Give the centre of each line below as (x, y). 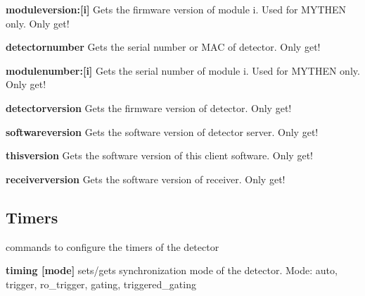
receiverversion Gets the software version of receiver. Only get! (146, 179)
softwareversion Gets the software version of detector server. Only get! (162, 131)
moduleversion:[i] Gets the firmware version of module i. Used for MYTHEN (176, 9)
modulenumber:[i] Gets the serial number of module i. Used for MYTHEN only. (183, 70)
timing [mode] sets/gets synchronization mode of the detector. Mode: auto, (172, 270)
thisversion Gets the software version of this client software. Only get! (159, 155)
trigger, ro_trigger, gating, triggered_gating (101, 284)
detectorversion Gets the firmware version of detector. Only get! (149, 107)
